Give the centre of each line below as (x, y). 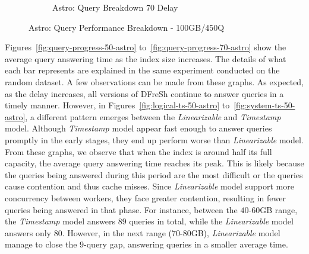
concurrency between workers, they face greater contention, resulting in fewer (145, 197)
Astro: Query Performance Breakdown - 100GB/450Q (127, 27)
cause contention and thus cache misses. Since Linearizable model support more (149, 186)
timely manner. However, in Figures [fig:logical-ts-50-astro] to (117, 105)
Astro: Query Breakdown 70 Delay (115, 7)
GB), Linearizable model (236, 232)
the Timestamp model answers (60, 221)
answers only (28, 232)
